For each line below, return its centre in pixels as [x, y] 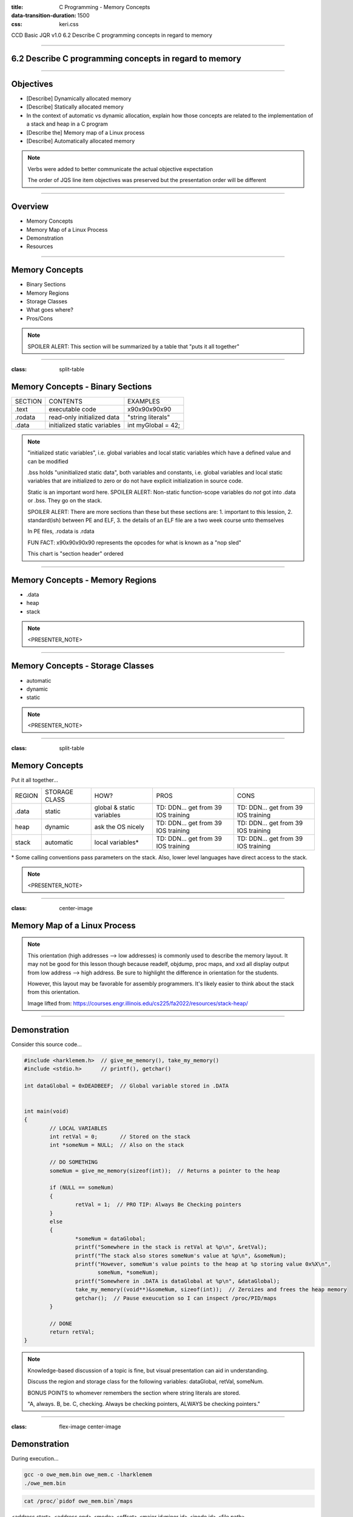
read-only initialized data [84, 417]
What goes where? [50, 310]
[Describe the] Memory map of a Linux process [86, 132]
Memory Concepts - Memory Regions [84, 580]
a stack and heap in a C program [67, 124]
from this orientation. [54, 992]
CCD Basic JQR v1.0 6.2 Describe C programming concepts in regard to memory [112, 35]
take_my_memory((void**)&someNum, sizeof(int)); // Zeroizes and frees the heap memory [211, 1290]
